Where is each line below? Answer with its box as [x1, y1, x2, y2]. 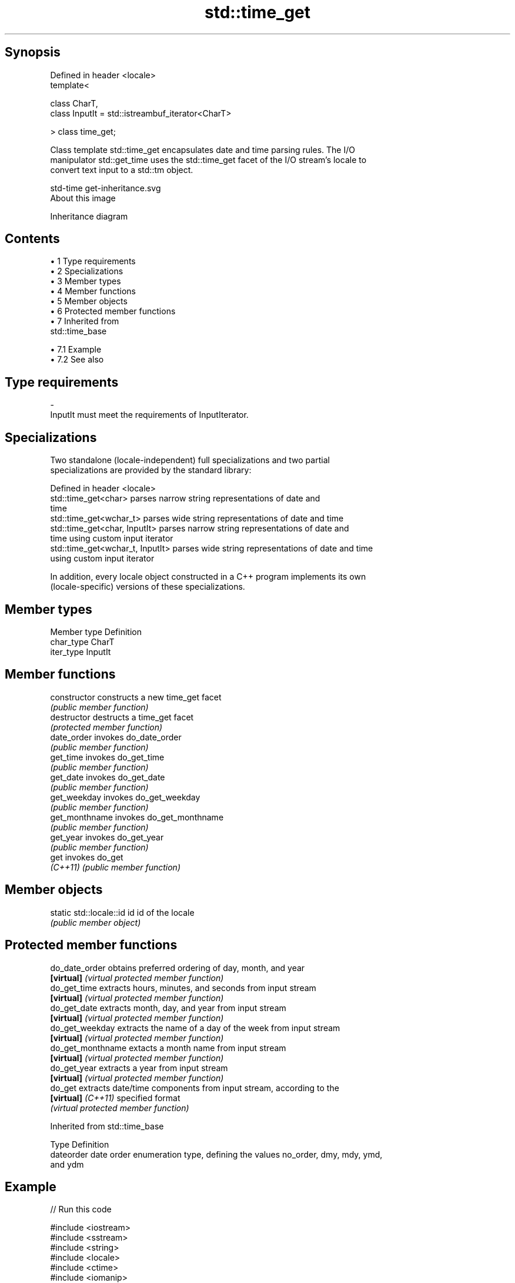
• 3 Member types [50, 276, 121, 287]
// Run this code [50, 1204, 112, 1215]
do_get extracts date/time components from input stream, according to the [50, 1082, 339, 1093]
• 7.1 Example [50, 344, 102, 355]
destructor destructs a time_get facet [50, 712, 194, 722]
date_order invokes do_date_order [50, 732, 182, 742]
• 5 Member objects [50, 296, 128, 307]
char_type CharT [50, 636, 115, 647]
